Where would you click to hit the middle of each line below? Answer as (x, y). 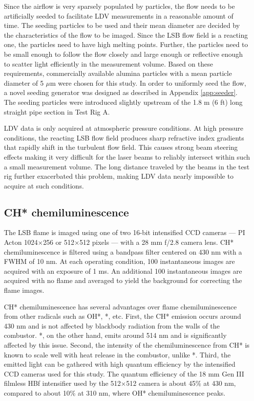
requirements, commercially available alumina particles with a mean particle (118, 73)
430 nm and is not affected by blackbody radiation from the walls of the (112, 325)
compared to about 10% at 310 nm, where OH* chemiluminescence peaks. (115, 392)
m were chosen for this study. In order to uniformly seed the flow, (148, 83)
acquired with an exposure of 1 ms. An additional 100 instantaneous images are (123, 271)
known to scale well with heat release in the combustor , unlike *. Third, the (117, 354)
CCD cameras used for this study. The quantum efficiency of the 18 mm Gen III (124, 373)
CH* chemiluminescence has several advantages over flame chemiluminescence (120, 306)
